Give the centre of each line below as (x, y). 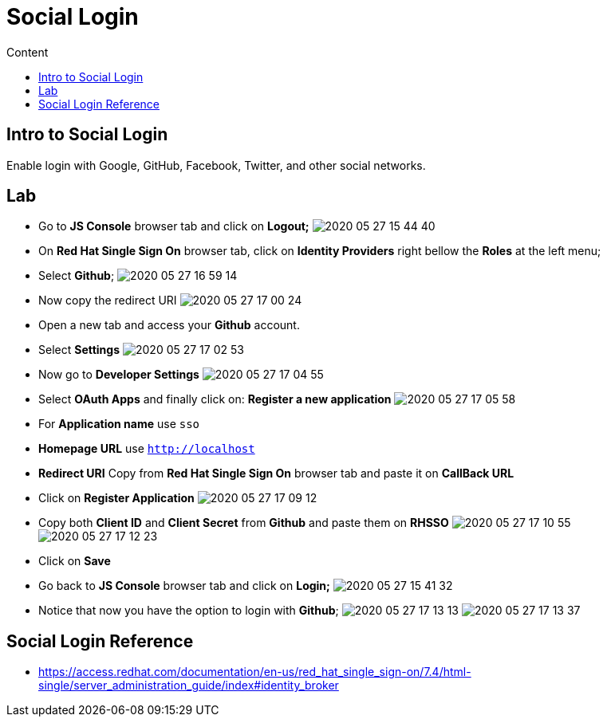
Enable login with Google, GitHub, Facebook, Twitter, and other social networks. (216, 165)
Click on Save (75, 561)
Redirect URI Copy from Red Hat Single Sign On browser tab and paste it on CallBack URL (276, 473)
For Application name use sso (119, 424)
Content (28, 52)
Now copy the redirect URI (108, 301)
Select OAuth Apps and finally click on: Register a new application (215, 399)
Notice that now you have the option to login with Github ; (189, 611)
